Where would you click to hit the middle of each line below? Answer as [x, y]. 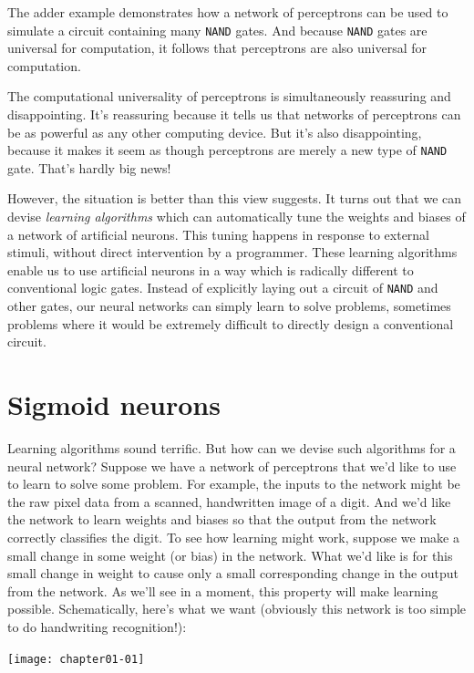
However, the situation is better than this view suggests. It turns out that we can [235, 198]
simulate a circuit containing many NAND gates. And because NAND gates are [217, 30]
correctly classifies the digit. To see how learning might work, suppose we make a [233, 537]
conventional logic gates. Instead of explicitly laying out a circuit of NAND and [223, 288]
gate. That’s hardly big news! [89, 167]
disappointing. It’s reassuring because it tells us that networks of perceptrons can [234, 114]
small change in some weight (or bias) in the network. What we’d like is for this [230, 555]
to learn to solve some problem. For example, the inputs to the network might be [234, 484]
